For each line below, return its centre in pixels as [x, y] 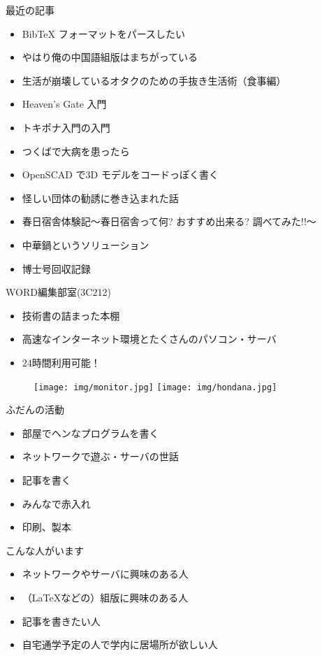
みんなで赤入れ [56, 503]
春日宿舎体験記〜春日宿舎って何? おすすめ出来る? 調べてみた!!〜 [169, 221]
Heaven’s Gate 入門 [64, 104]
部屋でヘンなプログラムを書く [90, 433]
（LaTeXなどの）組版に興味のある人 [105, 597]
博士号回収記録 [56, 268]
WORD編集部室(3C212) [58, 292]
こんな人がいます [45, 550]
